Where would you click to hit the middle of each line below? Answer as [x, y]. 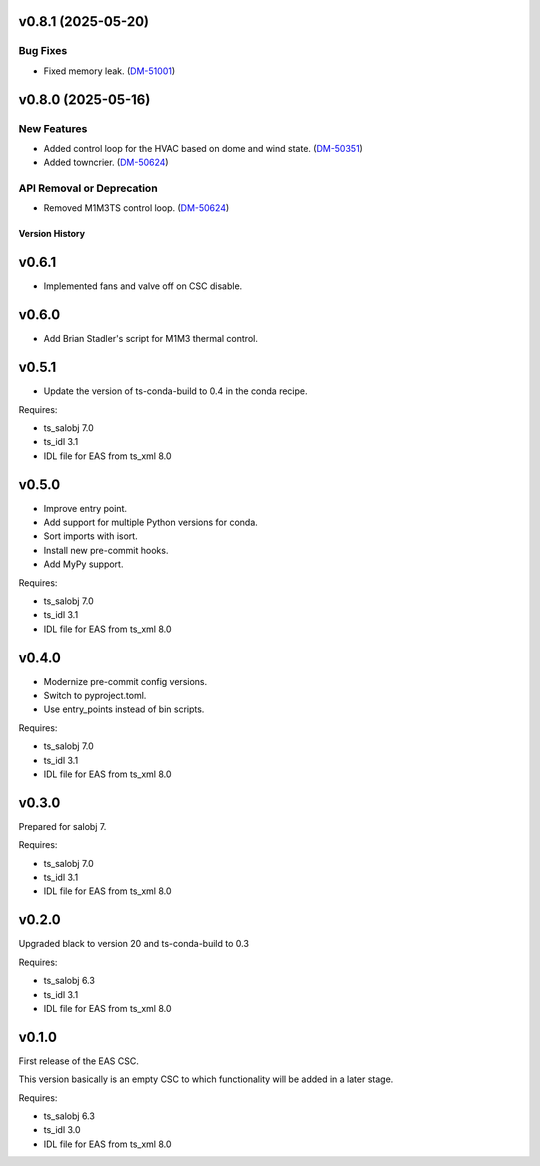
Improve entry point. [85, 508]
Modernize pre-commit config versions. [125, 681]
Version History [51, 234]
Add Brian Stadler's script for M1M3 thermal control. [151, 339]
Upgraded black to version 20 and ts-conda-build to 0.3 [134, 944]
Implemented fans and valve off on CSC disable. [143, 286]
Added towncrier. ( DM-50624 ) [106, 162]
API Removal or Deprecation [88, 188]
